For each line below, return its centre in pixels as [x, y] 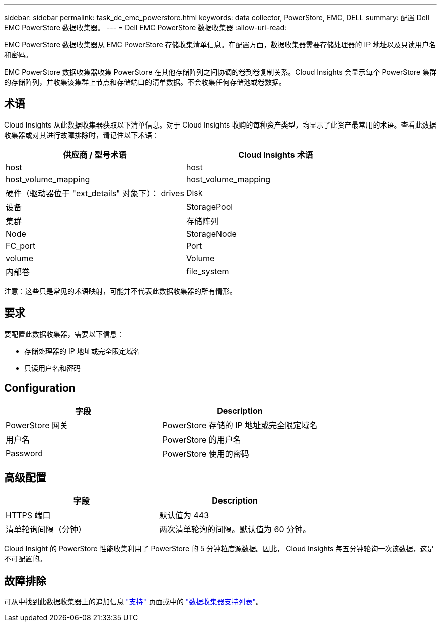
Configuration [40, 388]
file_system [207, 271]
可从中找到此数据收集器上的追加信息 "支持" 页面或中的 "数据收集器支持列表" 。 [133, 602]
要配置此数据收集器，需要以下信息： [64, 334]
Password [24, 453]
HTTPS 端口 [28, 515]
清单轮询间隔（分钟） [46, 529]
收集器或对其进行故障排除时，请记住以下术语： [82, 135]
